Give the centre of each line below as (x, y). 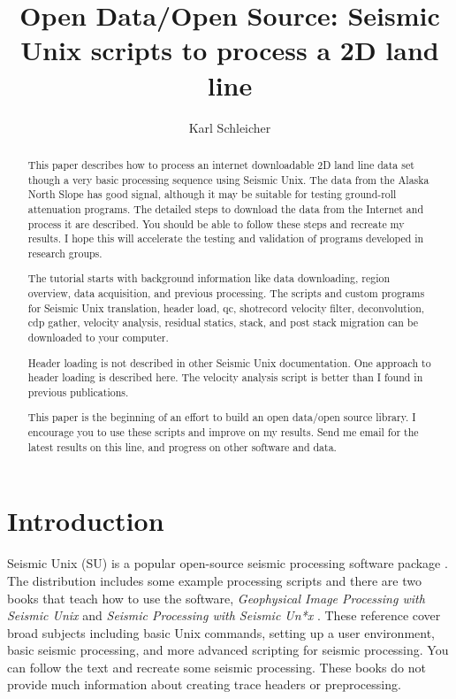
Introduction (86, 521)
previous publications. (78, 392)
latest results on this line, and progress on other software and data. (182, 446)
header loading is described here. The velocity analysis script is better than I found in (225, 377)
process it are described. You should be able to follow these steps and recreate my (216, 223)
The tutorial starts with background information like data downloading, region (209, 278)
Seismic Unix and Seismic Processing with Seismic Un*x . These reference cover (224, 615)
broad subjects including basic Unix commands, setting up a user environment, (221, 632)
